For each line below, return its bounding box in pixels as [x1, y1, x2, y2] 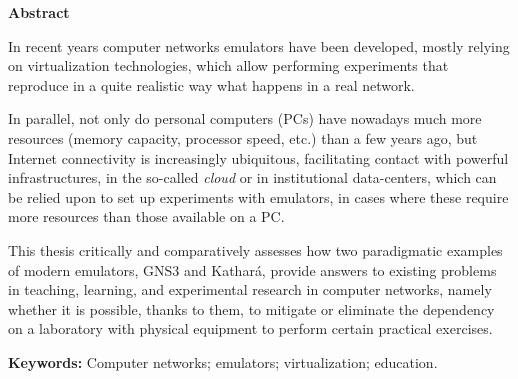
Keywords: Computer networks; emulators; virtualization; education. [8, 351, 438, 372]
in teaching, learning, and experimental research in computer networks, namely [8, 279, 492, 300]
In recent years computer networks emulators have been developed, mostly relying [8, 35, 510, 56]
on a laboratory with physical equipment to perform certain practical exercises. [8, 318, 493, 339]
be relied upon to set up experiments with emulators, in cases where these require [8, 186, 509, 207]
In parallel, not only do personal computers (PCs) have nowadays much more [8, 108, 482, 129]
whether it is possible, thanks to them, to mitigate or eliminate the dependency [8, 298, 495, 319]
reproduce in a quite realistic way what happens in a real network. [8, 74, 415, 95]
